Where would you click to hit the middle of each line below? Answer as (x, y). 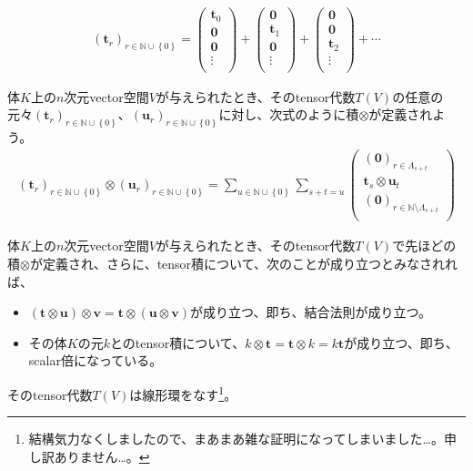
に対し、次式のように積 (289, 114)
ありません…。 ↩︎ (102, 456)
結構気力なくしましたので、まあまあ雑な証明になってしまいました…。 (236, 439)
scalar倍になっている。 (96, 360)
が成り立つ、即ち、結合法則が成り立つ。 (311, 312)
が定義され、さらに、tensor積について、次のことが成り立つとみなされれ (243, 263)
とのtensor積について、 (177, 342)
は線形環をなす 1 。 (183, 393)
